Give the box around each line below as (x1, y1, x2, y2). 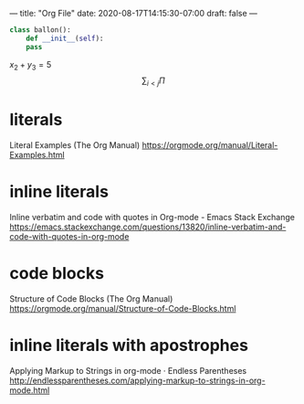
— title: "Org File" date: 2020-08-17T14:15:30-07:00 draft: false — (9, 8, 258, 18)
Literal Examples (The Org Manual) (9, 140, 141, 151)
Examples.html (9, 150, 66, 161)
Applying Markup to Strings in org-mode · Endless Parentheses (9, 365, 247, 376)
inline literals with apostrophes (9, 335, 249, 356)
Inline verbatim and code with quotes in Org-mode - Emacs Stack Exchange (9, 212, 295, 223)
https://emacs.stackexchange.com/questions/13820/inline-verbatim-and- (9, 221, 287, 232)
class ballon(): (9, 26, 71, 35)
